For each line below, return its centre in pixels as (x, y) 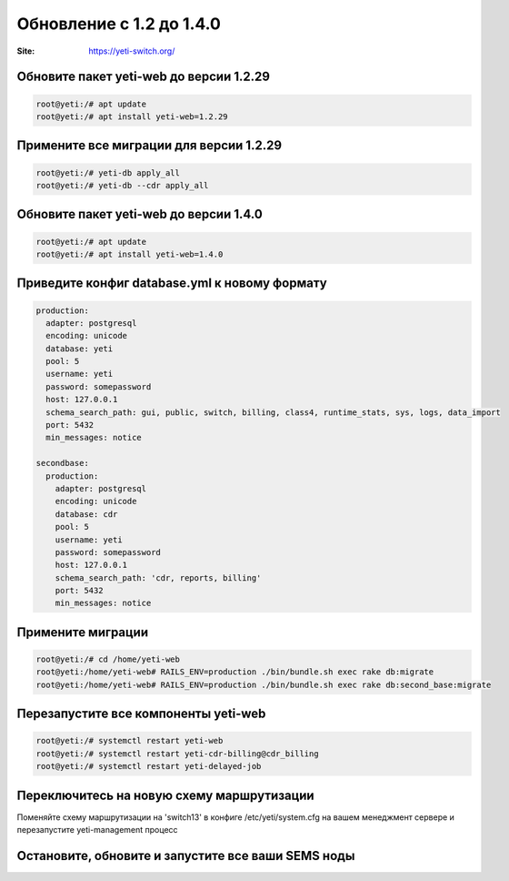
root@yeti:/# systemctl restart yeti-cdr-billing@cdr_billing (177, 754)
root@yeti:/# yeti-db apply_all (108, 172)
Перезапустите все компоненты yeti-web (141, 714)
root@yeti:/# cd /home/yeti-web (108, 659)
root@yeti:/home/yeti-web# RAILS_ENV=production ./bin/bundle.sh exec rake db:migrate (235, 672)
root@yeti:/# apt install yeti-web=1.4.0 (130, 254)
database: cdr (86, 514)
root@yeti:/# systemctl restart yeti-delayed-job (149, 766)
